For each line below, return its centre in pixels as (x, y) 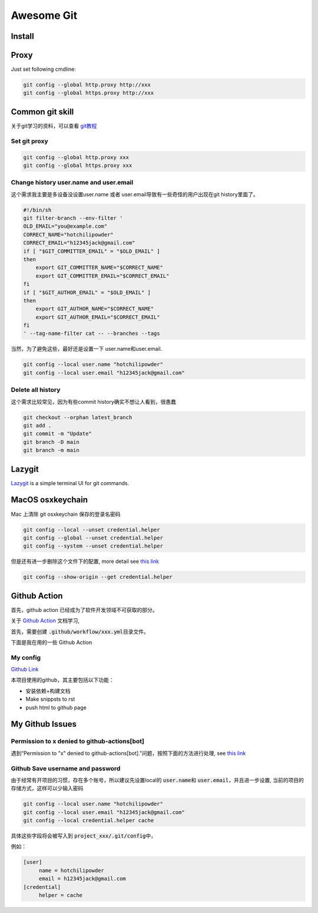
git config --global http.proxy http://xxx (87, 85)
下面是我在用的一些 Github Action (52, 642)
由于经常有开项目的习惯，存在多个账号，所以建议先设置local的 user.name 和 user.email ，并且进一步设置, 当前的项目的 (158, 780)
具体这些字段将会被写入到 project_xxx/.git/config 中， (83, 836)
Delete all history (36, 390)
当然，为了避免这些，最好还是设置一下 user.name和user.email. (87, 349)
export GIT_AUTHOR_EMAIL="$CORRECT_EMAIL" (98, 317)
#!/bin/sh (37, 210)
